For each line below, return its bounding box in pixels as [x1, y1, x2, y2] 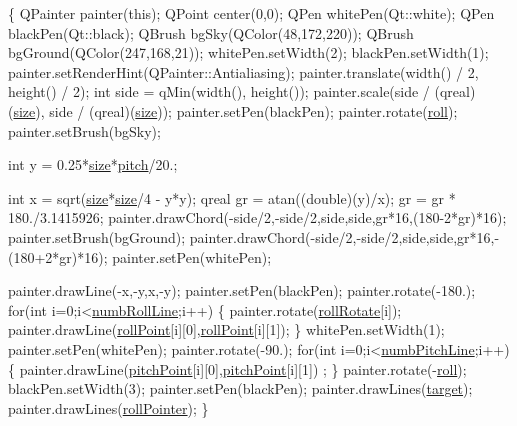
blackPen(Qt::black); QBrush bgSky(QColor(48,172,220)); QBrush [8, 22, 414, 43]
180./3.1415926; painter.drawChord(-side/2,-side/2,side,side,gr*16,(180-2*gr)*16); [8, 207, 507, 228]
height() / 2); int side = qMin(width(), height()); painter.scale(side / [8, 81, 430, 102]
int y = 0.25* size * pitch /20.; [8, 154, 178, 175]
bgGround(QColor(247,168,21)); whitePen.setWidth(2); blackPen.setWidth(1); [8, 42, 489, 63]
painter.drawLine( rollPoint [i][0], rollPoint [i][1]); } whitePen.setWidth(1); [8, 319, 445, 340]
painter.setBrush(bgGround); [8, 226, 186, 247]
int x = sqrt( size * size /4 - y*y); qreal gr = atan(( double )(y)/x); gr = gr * [8, 187, 456, 208]
